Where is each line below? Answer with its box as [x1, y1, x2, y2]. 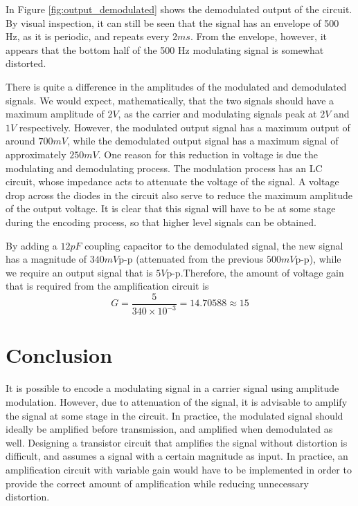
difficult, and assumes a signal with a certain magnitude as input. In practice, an [6, 449, 348, 463]
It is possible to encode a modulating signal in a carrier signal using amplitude [6, 381, 339, 395]
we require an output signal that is [6, 265, 153, 279]
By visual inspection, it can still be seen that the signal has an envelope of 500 [6, 15, 339, 30]
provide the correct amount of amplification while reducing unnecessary [6, 476, 309, 490]
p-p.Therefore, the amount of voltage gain [166, 265, 344, 279]
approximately [6, 147, 66, 161]
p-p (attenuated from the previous [118, 252, 264, 266]
